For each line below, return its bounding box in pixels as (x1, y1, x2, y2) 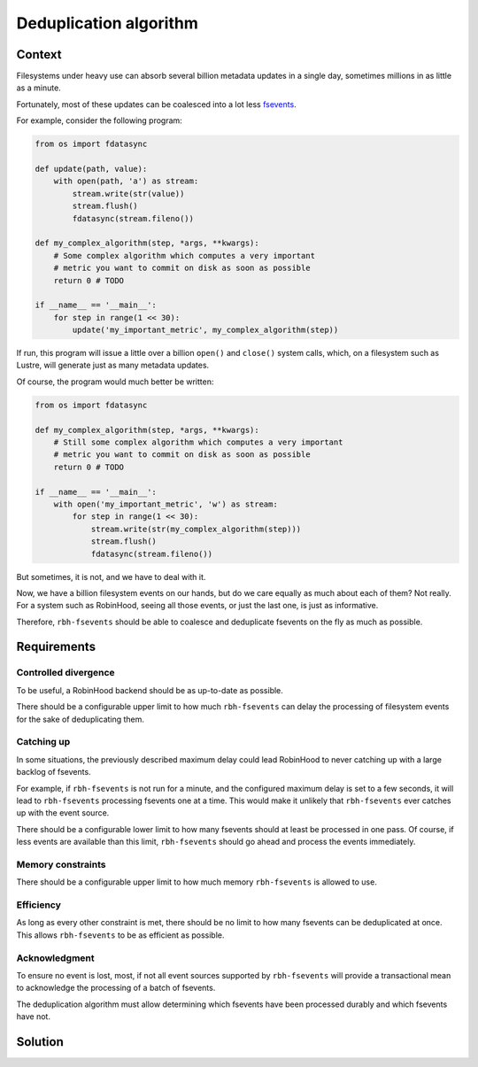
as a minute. (16, 82, 61, 93)
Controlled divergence (16, 667, 115, 679)
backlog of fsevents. (16, 767, 92, 777)
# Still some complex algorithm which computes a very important (53, 437, 343, 447)
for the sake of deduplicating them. (16, 714, 145, 724)
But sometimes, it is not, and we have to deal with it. (16, 571, 206, 582)
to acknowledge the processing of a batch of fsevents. (16, 983, 216, 994)
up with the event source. (16, 808, 110, 818)
